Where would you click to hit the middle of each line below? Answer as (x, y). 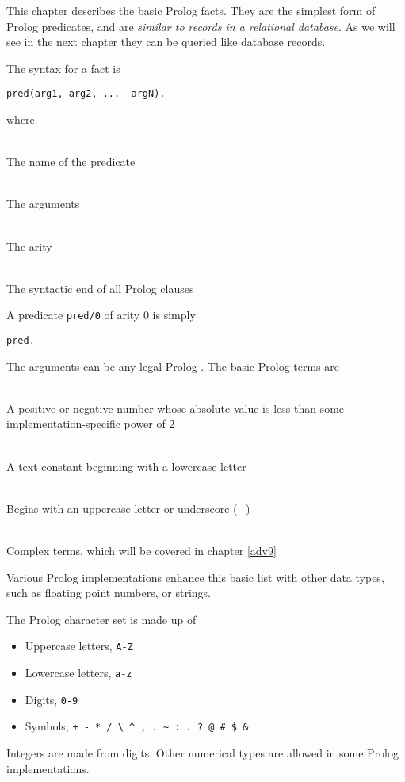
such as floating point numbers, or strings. (109, 593)
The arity (29, 246)
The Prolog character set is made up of (101, 619)
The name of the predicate (71, 162)
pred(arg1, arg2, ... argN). (86, 94)
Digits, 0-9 (52, 699)
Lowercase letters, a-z (78, 673)
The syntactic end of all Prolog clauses (100, 288)
